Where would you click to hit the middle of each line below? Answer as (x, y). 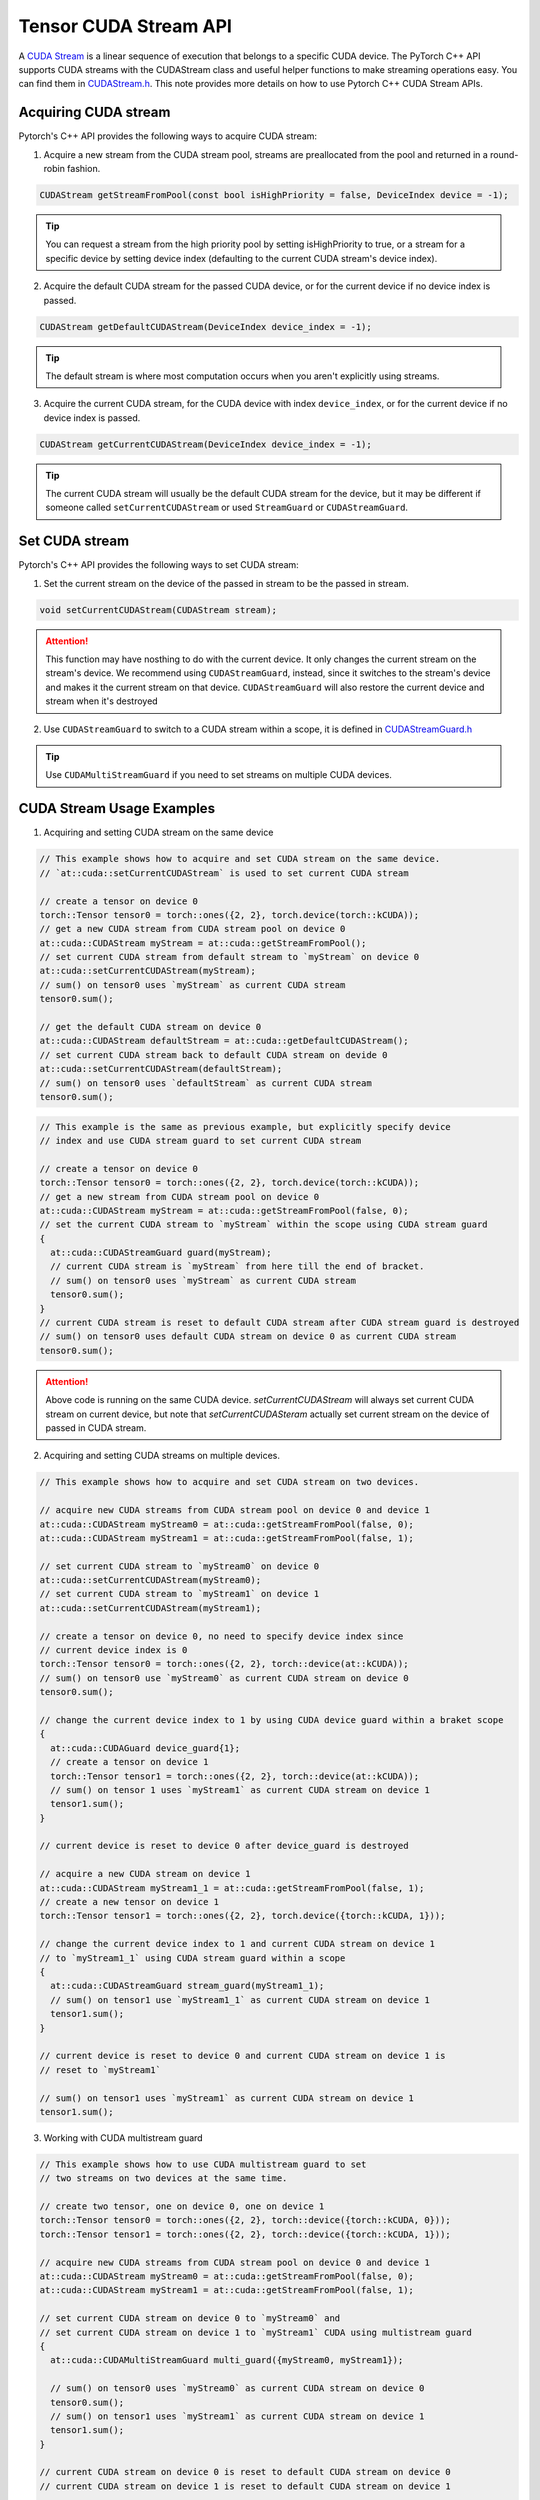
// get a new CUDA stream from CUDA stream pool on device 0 (192, 929)
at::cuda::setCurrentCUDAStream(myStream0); (150, 1580)
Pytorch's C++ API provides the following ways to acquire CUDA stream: (168, 136)
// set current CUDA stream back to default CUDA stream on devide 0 (213, 1054)
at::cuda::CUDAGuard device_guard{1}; (145, 1748)
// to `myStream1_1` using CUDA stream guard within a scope (192, 1958)
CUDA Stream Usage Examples (116, 808)
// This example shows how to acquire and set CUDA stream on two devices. (229, 1482)
